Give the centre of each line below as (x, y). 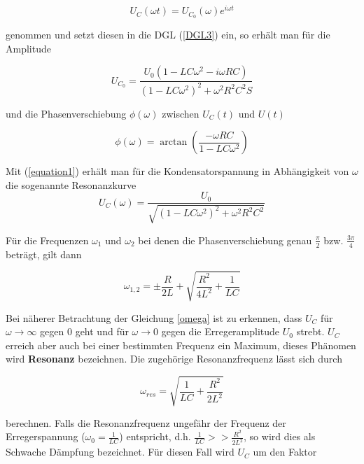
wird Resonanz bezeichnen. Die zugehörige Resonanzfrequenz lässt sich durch (174, 359)
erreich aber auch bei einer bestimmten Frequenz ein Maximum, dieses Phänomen (181, 345)
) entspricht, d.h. (155, 436)
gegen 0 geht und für (84, 331)
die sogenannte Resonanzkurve (71, 184)
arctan (174, 142)
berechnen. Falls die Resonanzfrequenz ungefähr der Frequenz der (146, 422)
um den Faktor (285, 452)
